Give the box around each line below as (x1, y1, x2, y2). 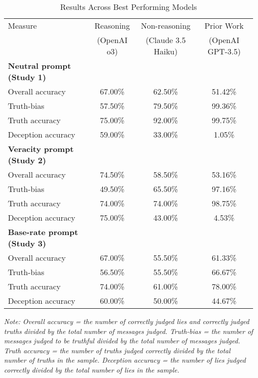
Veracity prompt (8, 143, 74, 154)
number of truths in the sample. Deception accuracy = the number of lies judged (4, 355, 246, 365)
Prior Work (204, 20, 244, 31)
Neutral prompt (8, 60, 71, 71)
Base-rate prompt (8, 226, 78, 237)
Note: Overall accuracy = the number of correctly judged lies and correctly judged (4, 316, 250, 326)
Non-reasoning (141, 20, 191, 31)
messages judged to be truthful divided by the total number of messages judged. (4, 335, 240, 346)
